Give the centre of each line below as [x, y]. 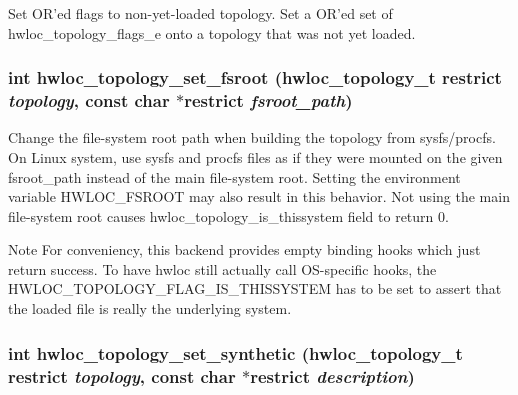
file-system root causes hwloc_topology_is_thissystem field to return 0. [228, 215]
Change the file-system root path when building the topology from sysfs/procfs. [252, 137]
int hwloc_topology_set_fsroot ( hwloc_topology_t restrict [255, 77]
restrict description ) [332, 375]
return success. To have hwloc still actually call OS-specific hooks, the [222, 268]
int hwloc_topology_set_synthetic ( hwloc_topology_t [235, 352]
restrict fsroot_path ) [268, 100]
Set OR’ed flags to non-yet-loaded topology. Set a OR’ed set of [200, 13]
